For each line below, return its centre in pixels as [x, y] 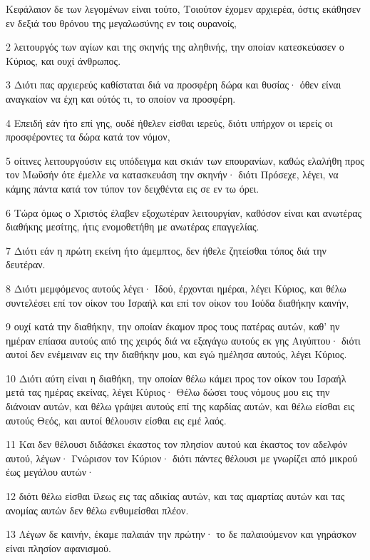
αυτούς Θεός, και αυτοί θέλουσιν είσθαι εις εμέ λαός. [116, 420]
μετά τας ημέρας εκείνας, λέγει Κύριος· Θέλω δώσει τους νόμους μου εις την [168, 392]
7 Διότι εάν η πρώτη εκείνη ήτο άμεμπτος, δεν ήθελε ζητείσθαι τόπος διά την [166, 250]
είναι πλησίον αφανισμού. [58, 548]
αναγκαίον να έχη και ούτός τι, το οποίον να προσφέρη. [121, 98]
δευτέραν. [26, 264]
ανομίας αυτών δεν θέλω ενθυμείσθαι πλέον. [97, 510]
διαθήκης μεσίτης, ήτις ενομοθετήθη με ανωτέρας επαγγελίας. [133, 226]
